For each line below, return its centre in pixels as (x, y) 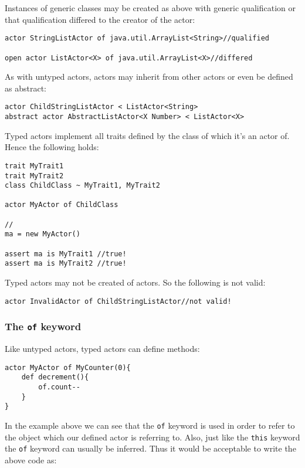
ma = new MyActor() (43, 234)
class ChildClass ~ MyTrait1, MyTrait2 (82, 186)
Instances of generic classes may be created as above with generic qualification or (150, 8)
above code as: (31, 459)
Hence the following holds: (52, 147)
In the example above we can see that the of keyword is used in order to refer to (150, 425)
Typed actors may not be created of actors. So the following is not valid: (135, 282)
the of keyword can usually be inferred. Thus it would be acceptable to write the (150, 448)
